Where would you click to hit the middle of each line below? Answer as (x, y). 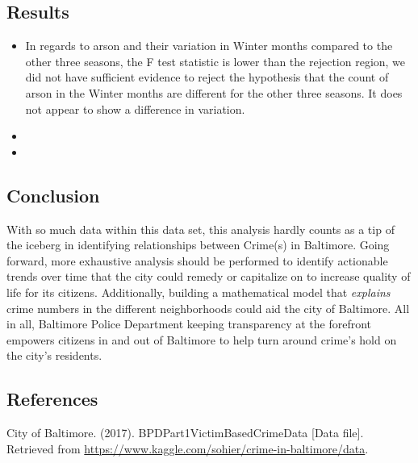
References (52, 399)
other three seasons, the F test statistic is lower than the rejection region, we (215, 61)
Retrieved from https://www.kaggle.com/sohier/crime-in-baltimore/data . (188, 448)
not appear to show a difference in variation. (135, 108)
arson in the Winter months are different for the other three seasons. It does (214, 92)
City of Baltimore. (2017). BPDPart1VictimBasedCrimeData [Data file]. (185, 433)
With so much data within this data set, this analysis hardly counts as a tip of (201, 229)
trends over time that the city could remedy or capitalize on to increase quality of (209, 276)
